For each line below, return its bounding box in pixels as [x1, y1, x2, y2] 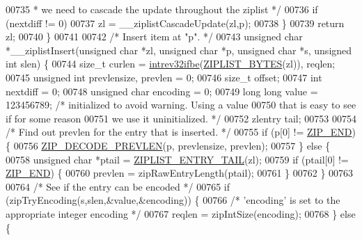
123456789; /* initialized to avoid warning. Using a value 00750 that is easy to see [6, 97, 356, 112]
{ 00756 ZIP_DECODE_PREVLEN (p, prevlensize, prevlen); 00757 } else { [6, 138, 331, 152]
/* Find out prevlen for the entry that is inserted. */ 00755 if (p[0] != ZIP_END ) [6, 125, 356, 139]
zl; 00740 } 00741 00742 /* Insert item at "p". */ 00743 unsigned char [6, 29, 303, 44]
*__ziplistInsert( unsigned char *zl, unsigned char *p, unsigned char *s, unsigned [6, 42, 352, 57]
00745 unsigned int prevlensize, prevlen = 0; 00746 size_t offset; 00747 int [6, 70, 322, 84]
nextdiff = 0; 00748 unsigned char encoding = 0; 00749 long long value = [6, 83, 318, 98]
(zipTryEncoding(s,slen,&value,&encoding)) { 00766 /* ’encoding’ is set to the [6, 193, 340, 207]
